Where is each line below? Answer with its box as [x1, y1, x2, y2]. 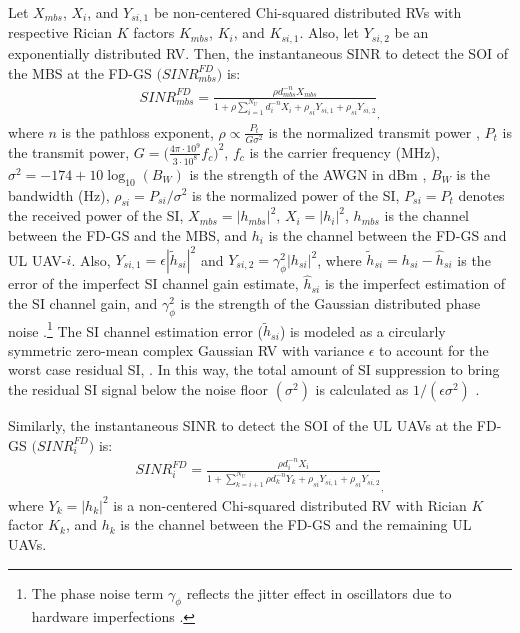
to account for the [379, 339, 489, 360]
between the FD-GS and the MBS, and [8, 224, 248, 245]
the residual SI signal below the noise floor [8, 379, 269, 400]
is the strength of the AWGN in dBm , [189, 163, 427, 184]
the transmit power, [8, 141, 130, 162]
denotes [458, 184, 505, 205]
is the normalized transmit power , [268, 121, 480, 142]
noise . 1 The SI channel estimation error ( [8, 317, 264, 341]
